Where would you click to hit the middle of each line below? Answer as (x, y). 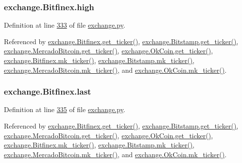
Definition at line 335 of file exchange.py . (65, 109)
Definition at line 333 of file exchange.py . (65, 25)
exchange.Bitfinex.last (48, 91)
